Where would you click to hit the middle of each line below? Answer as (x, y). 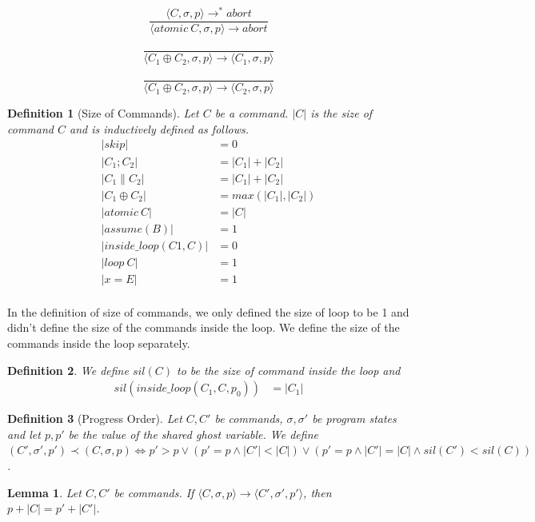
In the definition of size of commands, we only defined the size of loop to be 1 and (208, 311)
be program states (354, 418)
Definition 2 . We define (68, 370)
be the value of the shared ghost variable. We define (193, 434)
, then (317, 492)
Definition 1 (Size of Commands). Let (103, 113)
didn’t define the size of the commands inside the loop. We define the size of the (204, 327)
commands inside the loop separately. (99, 343)
